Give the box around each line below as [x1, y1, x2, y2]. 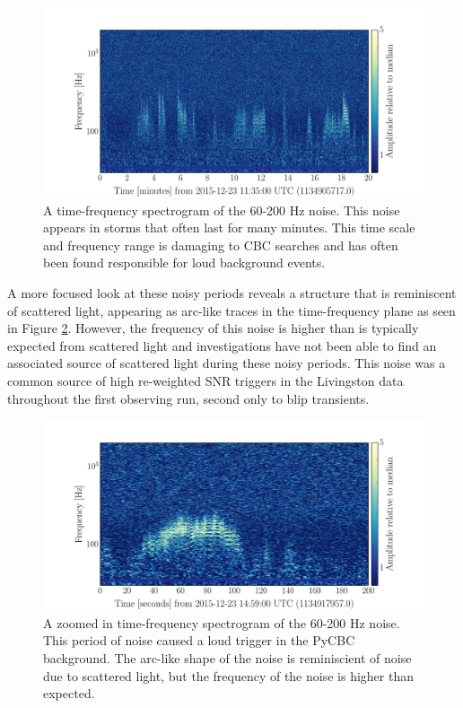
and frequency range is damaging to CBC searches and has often [43, 235, 398, 254]
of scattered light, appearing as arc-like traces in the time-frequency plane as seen [7, 301, 456, 319]
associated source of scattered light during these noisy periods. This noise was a [7, 354, 446, 372]
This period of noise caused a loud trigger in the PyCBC [43, 631, 355, 650]
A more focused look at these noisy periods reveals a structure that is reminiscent [7, 283, 457, 302]
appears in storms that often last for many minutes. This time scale [43, 218, 415, 237]
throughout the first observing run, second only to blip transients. [7, 389, 370, 407]
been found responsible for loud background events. [43, 253, 326, 272]
